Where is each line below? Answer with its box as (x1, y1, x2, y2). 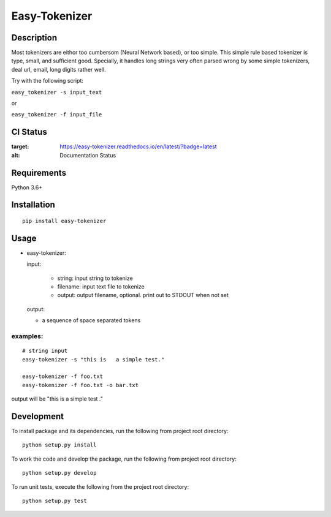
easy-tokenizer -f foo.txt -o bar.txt (22, 382, 139, 388)
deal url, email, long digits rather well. (11, 66, 107, 73)
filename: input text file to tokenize (57, 283, 145, 290)
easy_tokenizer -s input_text (11, 89, 102, 96)
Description (11, 32, 58, 43)
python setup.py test (22, 497, 87, 505)
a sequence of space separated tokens (42, 317, 141, 324)
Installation (11, 200, 55, 210)
